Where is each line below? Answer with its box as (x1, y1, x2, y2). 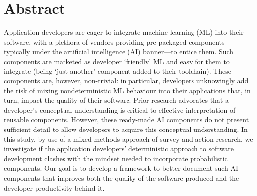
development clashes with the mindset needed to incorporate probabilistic (4, 153, 228, 163)
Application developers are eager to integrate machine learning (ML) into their (4, 27, 244, 37)
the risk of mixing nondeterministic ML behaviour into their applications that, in (4, 85, 251, 95)
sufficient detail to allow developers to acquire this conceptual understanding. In (4, 124, 248, 134)
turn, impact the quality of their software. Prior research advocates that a (4, 95, 229, 105)
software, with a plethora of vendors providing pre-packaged (4, 36, 187, 47)
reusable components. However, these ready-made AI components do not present (4, 114, 249, 125)
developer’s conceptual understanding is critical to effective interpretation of (4, 104, 236, 115)
